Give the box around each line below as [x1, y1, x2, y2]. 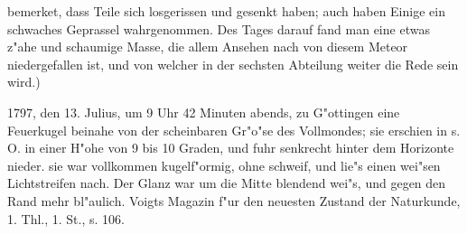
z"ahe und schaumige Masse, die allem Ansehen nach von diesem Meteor [7, 37, 408, 56]
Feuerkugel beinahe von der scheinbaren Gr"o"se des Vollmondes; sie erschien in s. [7, 120, 461, 139]
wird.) [7, 72, 41, 91]
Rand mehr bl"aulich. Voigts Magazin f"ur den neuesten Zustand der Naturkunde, [7, 191, 461, 210]
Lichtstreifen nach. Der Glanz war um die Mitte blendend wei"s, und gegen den [7, 173, 446, 192]
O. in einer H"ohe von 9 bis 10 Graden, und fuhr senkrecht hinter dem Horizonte [7, 138, 454, 157]
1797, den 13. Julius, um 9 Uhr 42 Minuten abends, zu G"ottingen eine [7, 102, 400, 121]
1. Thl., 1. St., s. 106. [7, 209, 125, 228]
